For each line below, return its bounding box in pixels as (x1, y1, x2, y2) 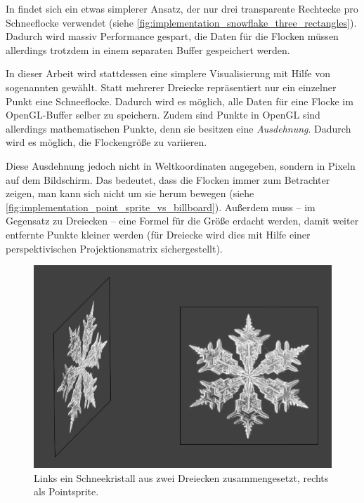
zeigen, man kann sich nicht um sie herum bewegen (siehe (6, 186, 254, 201)
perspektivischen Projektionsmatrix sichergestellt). (6, 241, 223, 255)
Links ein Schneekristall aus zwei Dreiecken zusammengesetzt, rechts (34, 470, 329, 485)
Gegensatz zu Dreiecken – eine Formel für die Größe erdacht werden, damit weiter (6, 213, 359, 228)
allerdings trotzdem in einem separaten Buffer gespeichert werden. (6, 42, 290, 57)
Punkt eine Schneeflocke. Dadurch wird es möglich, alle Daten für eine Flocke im (6, 93, 353, 108)
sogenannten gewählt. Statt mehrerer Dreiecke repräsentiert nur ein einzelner (6, 79, 337, 94)
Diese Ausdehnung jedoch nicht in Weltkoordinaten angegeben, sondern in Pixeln (6, 158, 356, 173)
